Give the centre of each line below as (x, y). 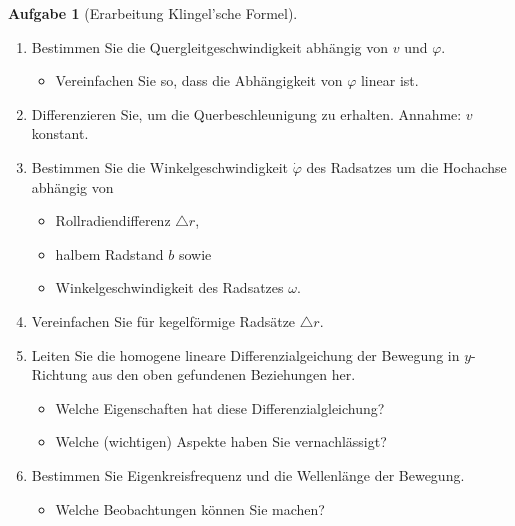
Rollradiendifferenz (113, 220)
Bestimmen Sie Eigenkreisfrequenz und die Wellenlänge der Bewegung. (248, 474)
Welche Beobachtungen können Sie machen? (190, 508)
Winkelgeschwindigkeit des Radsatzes (169, 287)
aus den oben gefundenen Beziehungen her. (223, 374)
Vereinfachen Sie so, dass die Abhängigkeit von (199, 80)
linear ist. (389, 80)
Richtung (59, 374)
